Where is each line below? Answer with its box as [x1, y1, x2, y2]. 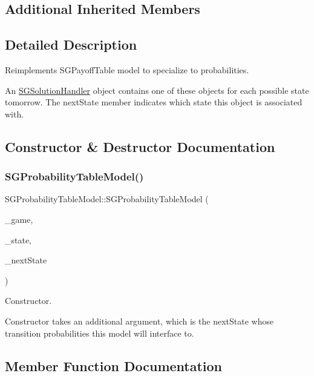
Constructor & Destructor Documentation [5, 137, 275, 156]
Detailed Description [5, 35, 137, 54]
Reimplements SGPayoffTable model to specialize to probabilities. [5, 63, 249, 76]
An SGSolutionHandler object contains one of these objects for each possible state [5, 84, 309, 96]
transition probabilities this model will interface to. [5, 326, 194, 339]
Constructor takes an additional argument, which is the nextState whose [5, 314, 274, 327]
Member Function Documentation [5, 356, 223, 375]
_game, [5, 213, 33, 225]
